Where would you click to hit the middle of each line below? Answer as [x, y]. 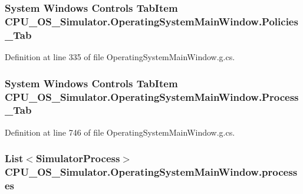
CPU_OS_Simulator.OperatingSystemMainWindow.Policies [151, 21]
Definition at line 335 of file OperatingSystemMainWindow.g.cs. [120, 57]
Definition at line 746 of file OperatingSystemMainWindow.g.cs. [120, 132]
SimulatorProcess [78, 158]
